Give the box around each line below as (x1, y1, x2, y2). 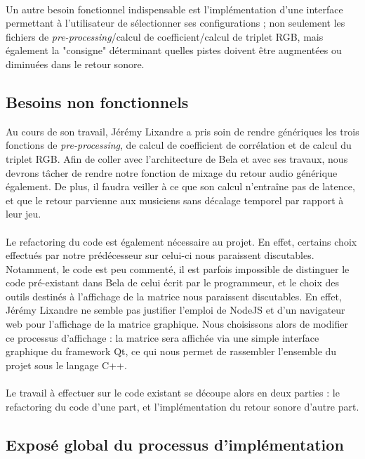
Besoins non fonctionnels (6, 91, 189, 112)
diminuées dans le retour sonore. (6, 56, 145, 71)
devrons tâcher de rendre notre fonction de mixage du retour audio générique (6, 165, 338, 180)
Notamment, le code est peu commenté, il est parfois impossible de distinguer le (6, 261, 350, 276)
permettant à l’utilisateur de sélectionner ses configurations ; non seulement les (6, 15, 345, 30)
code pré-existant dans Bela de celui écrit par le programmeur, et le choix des (6, 275, 340, 290)
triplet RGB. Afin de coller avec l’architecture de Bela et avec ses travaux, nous (6, 151, 348, 166)
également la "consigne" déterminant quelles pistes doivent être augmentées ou (6, 43, 342, 58)
